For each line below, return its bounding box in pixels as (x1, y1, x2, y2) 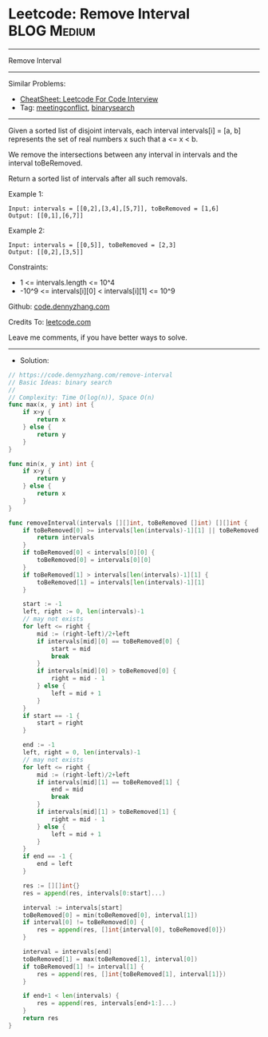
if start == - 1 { (22, 712, 81, 720)
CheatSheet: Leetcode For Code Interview (19, 94, 159, 104)
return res (22, 1015, 59, 1023)
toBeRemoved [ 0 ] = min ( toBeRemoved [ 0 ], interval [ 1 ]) (22, 911, 198, 919)
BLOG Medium (8, 22, 96, 40)
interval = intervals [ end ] (22, 948, 112, 956)
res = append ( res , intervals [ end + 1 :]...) (37, 999, 177, 1007)
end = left (37, 860, 73, 868)
